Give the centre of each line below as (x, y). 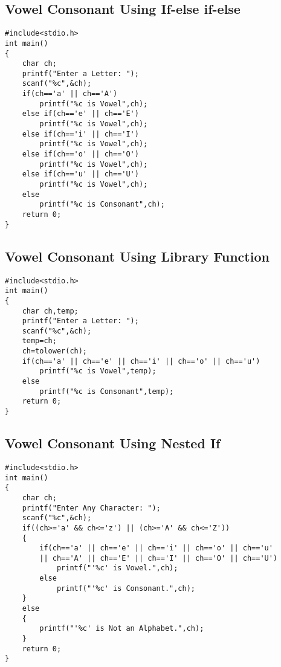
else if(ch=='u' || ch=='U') (80, 174)
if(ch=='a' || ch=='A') (70, 94)
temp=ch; (39, 341)
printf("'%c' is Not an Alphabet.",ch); (122, 629)
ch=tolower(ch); (55, 351)
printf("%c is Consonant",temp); (107, 391)
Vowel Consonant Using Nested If (113, 443)
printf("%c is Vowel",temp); (98, 371)
